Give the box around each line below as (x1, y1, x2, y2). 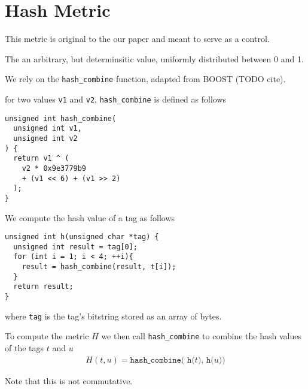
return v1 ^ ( (13, 154, 69, 163)
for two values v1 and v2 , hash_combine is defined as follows (5, 92, 227, 105)
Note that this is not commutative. (5, 374, 133, 387)
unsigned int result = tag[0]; (13, 242, 138, 251)
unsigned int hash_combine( (5, 114, 117, 123)
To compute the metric (5, 330, 89, 342)
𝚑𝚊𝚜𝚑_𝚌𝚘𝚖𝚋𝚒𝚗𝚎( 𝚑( (130, 355, 195, 364)
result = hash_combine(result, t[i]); (22, 263, 176, 272)
